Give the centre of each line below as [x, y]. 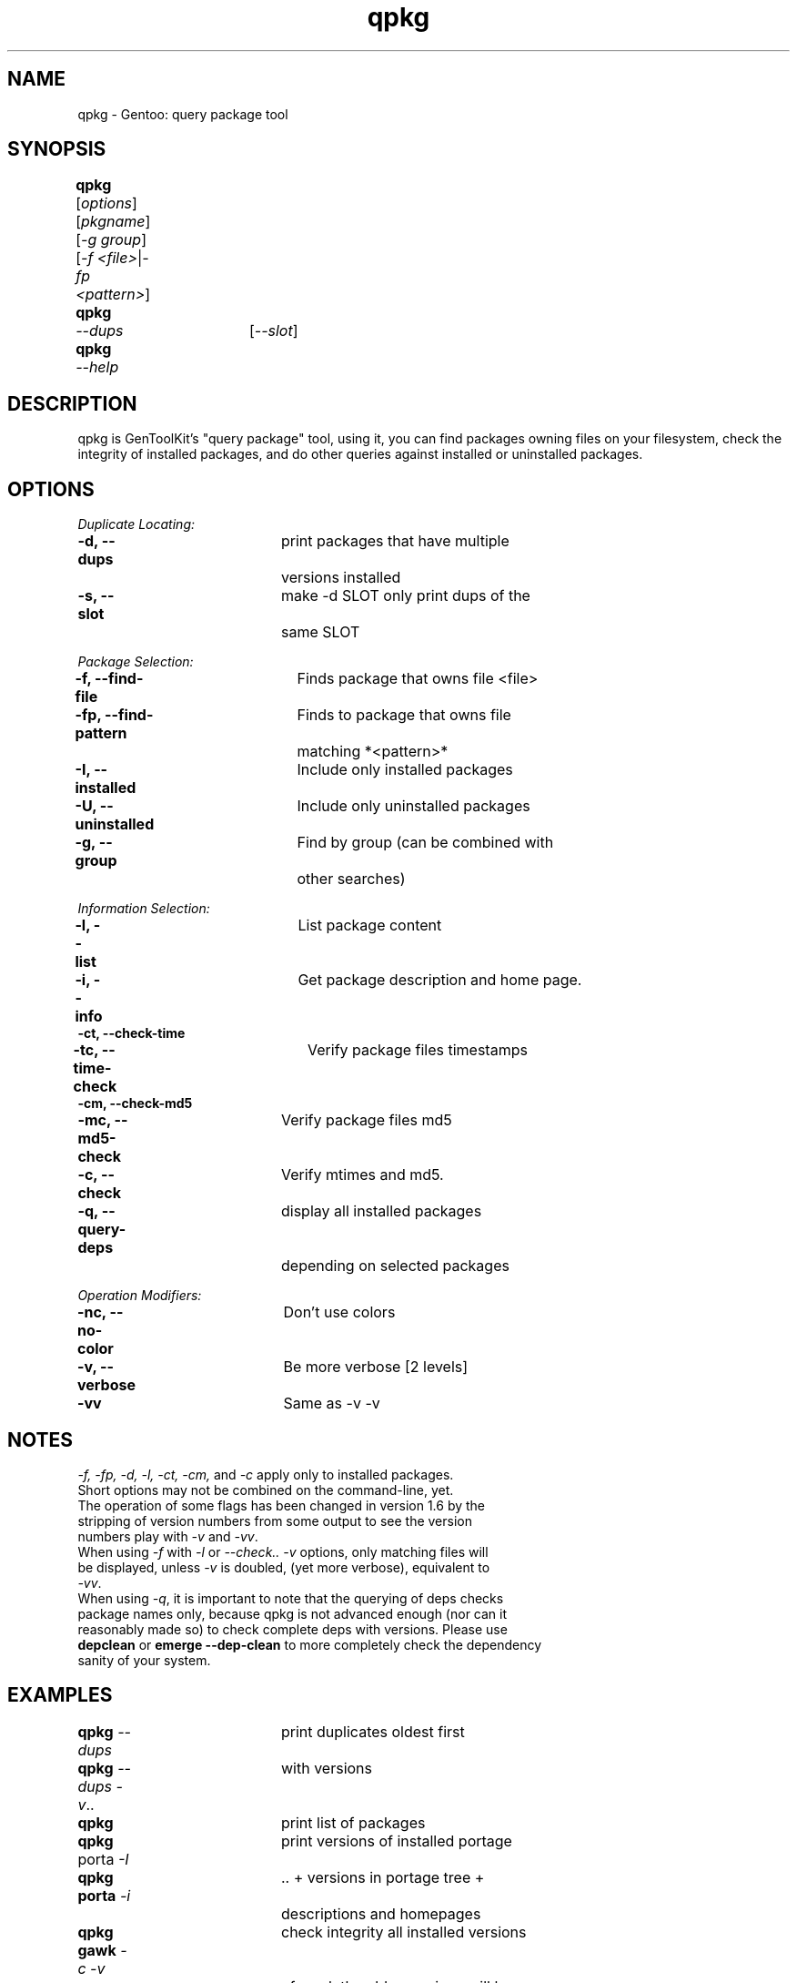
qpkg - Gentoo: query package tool [183, 114]
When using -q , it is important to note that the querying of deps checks [291, 1598]
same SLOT [321, 632]
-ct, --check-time [131, 1033]
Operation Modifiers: [140, 1296]
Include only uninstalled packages [414, 806]
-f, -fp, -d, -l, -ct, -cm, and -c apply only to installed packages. [266, 1474]
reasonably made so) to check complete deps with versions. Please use [293, 1629]
